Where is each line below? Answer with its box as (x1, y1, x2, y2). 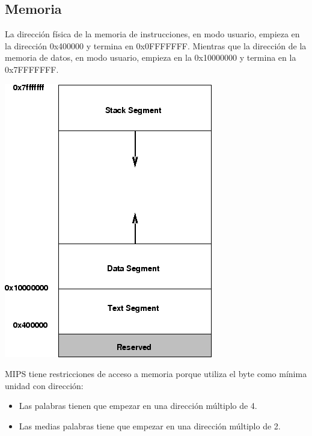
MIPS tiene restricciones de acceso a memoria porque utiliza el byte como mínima (5, 367, 307, 380)
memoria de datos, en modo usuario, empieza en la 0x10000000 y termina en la (5, 51, 296, 64)
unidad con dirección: (5, 379, 84, 391)
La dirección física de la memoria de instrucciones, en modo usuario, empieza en (5, 28, 300, 40)
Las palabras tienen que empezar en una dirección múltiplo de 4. (19, 399, 257, 412)
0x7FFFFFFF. (5, 63, 59, 75)
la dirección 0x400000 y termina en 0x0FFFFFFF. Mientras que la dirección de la (5, 39, 307, 52)
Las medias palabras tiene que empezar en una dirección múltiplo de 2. (19, 419, 281, 432)
